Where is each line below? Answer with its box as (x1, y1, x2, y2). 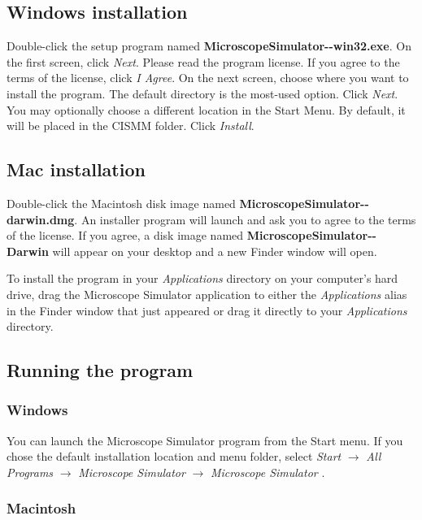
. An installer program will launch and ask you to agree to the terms (74, 210, 416, 227)
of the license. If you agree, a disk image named (7, 227, 244, 244)
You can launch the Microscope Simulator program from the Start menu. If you (7, 431, 403, 448)
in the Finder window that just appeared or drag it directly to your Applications (7, 301, 407, 318)
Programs (7, 463, 54, 480)
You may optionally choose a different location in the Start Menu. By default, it (7, 101, 406, 118)
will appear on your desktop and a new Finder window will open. (52, 242, 377, 259)
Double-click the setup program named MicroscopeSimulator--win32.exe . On (7, 37, 411, 54)
